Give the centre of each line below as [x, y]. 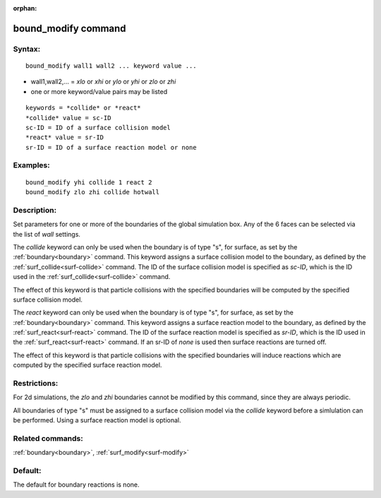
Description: [35, 210]
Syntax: [27, 49]
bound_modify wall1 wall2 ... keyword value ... [111, 66]
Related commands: [48, 438]
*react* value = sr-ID [65, 137]
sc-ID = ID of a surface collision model [98, 128]
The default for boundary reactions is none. [76, 485]
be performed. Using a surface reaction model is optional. [97, 420]
